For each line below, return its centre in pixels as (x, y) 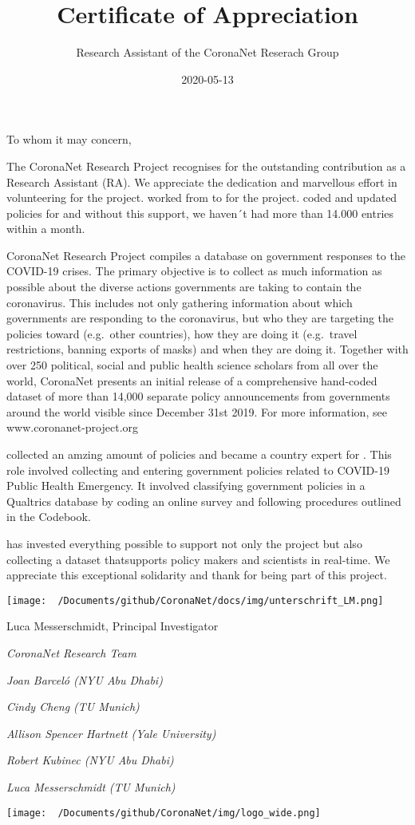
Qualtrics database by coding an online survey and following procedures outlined (204, 501)
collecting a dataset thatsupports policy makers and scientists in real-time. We (198, 559)
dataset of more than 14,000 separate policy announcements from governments (198, 396)
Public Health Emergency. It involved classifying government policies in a (186, 486)
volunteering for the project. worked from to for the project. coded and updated (202, 197)
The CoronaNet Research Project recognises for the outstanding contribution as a (206, 166)
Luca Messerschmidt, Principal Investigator (113, 626)
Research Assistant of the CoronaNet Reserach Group (207, 52)
